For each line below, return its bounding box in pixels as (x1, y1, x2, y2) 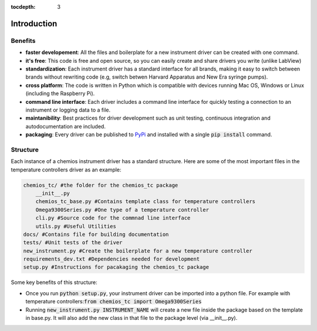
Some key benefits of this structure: (11, 279, 98, 286)
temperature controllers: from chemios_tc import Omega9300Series (25, 298, 202, 305)
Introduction (11, 18, 58, 29)
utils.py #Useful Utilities (35, 223, 117, 229)
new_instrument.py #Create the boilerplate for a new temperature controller (23, 247, 252, 254)
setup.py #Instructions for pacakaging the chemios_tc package (23, 264, 210, 271)
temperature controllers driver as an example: (11, 166, 122, 173)
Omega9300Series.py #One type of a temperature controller (35, 206, 210, 213)
